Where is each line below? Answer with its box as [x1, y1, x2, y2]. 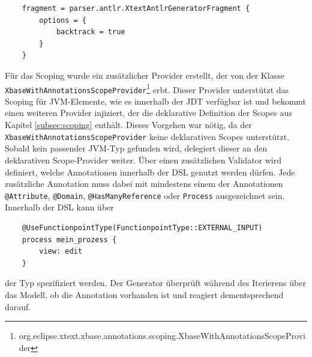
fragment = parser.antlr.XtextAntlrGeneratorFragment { [22, 4, 250, 13]
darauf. [5, 300, 31, 313]
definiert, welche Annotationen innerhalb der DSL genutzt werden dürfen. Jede [5, 165, 295, 178]
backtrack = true [56, 28, 125, 37]
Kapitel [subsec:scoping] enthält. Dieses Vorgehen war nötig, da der [5, 118, 252, 131]
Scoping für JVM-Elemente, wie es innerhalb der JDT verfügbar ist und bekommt [5, 94, 307, 107]
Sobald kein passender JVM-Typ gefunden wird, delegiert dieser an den [5, 142, 268, 154]
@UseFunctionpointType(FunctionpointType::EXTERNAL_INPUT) [22, 223, 263, 232]
